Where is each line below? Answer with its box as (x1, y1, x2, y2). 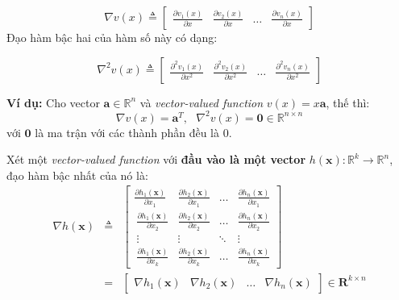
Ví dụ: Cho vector (6, 94, 100, 110)
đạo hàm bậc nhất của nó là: (6, 166, 148, 183)
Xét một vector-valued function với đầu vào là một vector (6, 151, 306, 168)
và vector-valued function (139, 94, 264, 110)
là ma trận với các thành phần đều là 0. (35, 123, 232, 140)
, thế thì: (326, 94, 370, 110)
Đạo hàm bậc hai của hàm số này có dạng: (6, 29, 218, 45)
